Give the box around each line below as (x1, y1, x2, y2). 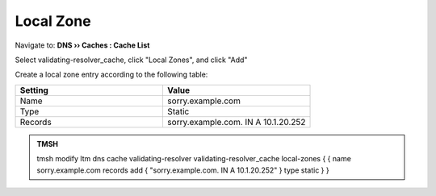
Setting (19, 85, 48, 96)
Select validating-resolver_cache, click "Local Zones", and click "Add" (15, 55, 248, 65)
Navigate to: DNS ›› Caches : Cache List (15, 40, 150, 50)
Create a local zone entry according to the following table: (15, 69, 208, 80)
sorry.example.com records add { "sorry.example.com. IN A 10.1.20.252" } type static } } (36, 165, 330, 175)
